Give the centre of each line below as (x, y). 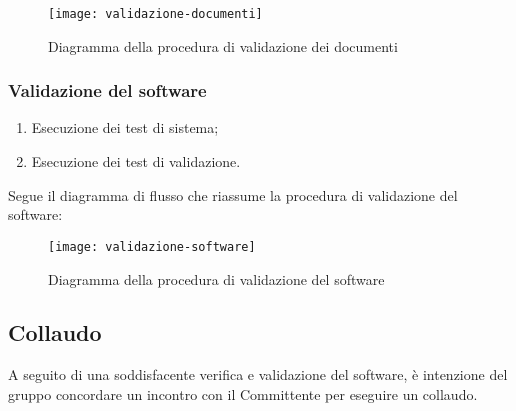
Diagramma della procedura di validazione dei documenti (223, 45)
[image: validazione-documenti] (155, 14)
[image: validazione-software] (152, 246)
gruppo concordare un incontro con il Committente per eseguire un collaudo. (243, 393)
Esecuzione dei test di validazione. (136, 161)
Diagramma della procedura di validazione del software (216, 278)
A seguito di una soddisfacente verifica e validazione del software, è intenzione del (258, 374)
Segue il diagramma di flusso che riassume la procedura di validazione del (233, 194)
